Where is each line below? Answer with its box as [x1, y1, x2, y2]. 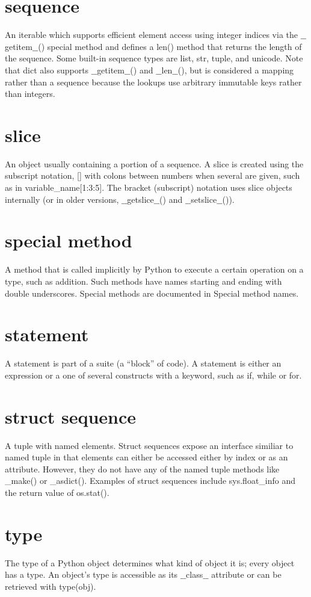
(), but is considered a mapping [177, 63, 294, 76]
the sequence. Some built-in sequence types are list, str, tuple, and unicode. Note [5, 52, 303, 64]
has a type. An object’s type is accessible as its [5, 568, 178, 581]
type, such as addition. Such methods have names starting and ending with [5, 274, 282, 287]
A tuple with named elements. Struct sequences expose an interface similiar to [5, 439, 294, 451]
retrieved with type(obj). [5, 580, 96, 592]
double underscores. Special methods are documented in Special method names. [5, 286, 299, 299]
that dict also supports [5, 63, 89, 76]
